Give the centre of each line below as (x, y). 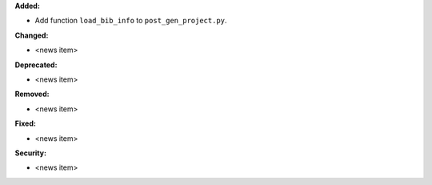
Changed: (32, 35)
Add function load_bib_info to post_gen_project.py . (131, 21)
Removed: (32, 94)
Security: (31, 153)
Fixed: (25, 123)
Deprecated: (36, 65)
